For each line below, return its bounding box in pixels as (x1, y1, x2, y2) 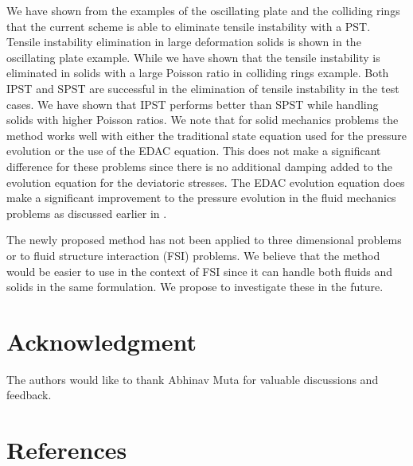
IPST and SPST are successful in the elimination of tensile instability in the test (6, 80, 399, 96)
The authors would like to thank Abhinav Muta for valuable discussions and (6, 371, 379, 387)
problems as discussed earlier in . (6, 204, 167, 221)
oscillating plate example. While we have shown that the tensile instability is (6, 49, 380, 65)
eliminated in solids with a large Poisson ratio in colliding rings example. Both (6, 64, 389, 81)
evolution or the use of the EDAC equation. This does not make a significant (6, 142, 381, 159)
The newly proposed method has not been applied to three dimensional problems (6, 231, 402, 248)
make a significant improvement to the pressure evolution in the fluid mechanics (6, 189, 396, 206)
